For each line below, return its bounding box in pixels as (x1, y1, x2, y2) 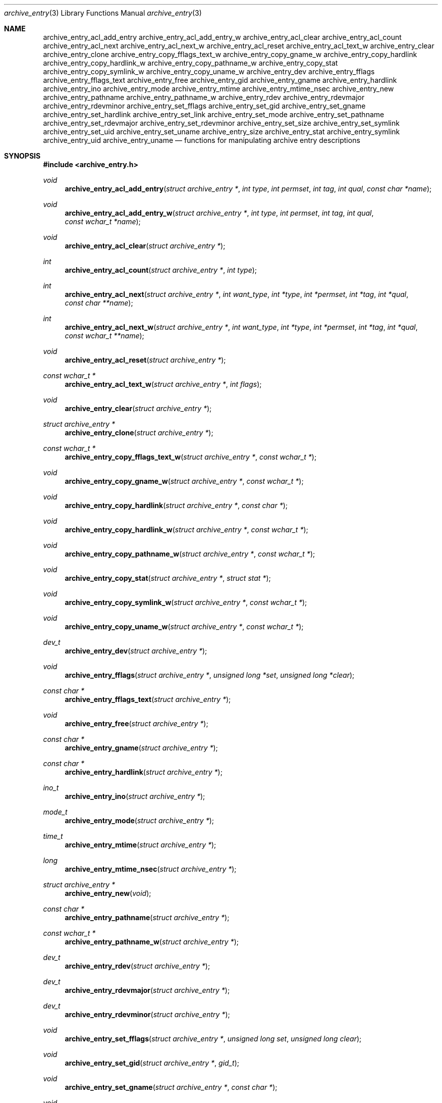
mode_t (43, 808, 68, 816)
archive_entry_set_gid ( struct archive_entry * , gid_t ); (65, 1059, 239, 1067)
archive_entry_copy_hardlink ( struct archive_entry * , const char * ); (65, 501, 288, 510)
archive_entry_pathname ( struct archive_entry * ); (65, 913, 230, 922)
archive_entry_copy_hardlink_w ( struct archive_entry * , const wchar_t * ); (65, 525, 308, 534)
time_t (43, 832, 63, 840)
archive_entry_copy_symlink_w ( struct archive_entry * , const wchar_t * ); (65, 598, 307, 607)
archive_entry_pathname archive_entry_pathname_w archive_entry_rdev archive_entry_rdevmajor (43, 93, 365, 102)
